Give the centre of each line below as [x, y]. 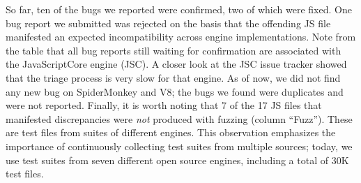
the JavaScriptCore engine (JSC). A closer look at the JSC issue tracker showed [176, 64]
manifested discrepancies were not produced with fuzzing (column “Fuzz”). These [179, 118]
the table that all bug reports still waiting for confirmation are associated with [174, 50]
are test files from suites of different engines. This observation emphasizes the [171, 132]
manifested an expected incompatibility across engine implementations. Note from [181, 37]
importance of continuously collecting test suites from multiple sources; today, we [179, 146]
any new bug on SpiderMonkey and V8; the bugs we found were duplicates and [175, 91]
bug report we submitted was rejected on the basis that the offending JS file [168, 23]
